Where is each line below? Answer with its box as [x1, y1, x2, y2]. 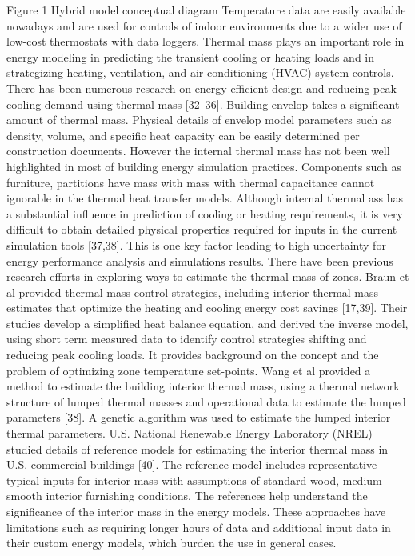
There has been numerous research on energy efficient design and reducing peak [6, 79, 397, 96]
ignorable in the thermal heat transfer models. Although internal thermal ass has [6, 190, 404, 206]
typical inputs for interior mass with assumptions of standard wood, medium [6, 471, 382, 488]
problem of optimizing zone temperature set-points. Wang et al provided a [6, 362, 371, 378]
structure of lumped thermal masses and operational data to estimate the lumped [6, 393, 406, 410]
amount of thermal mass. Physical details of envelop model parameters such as [6, 111, 392, 128]
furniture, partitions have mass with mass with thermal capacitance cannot [6, 174, 375, 190]
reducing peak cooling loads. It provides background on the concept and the [6, 346, 379, 363]
